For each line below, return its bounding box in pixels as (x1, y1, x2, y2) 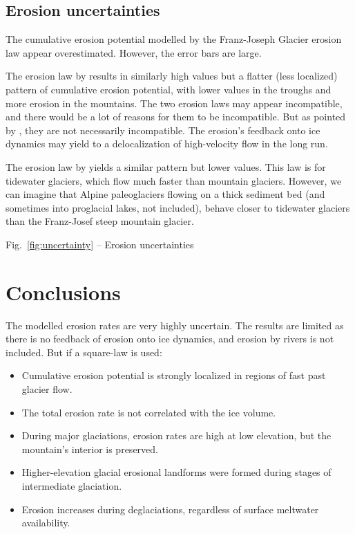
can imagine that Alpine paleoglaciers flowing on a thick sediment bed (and (6, 187, 325, 201)
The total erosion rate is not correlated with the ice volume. (21, 405, 276, 419)
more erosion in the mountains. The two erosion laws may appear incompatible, (6, 95, 343, 110)
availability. (21, 515, 70, 530)
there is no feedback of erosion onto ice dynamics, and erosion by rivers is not (6, 331, 334, 346)
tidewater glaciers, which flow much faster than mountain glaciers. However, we (6, 173, 342, 187)
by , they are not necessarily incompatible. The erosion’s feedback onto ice (6, 122, 320, 137)
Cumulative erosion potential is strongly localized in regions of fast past (21, 368, 326, 383)
